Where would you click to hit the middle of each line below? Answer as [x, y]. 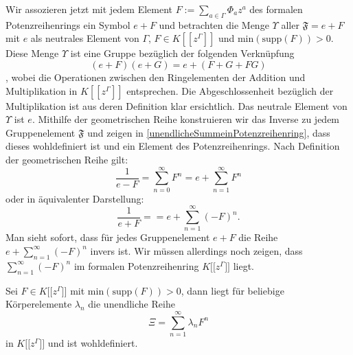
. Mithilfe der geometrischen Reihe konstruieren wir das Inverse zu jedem [186, 119]
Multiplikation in [42, 90]
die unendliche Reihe [132, 304]
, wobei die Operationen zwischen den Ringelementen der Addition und [156, 77]
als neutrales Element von [85, 38]
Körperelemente [39, 304]
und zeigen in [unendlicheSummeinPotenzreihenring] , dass [209, 132]
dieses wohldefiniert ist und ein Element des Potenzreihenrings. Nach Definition [173, 146]
